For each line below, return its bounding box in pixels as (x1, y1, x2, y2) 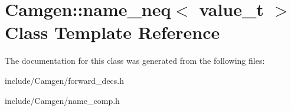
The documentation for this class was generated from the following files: (5, 54, 265, 67)
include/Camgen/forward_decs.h (5, 74, 125, 86)
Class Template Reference (5, 20, 220, 44)
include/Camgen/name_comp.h (5, 94, 120, 106)
